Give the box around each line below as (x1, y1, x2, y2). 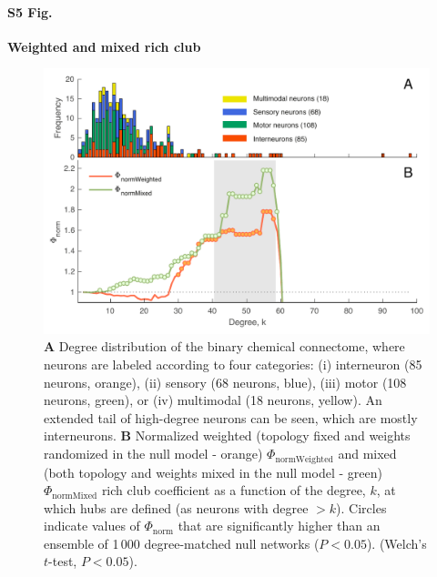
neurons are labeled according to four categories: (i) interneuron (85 (44, 355, 422, 374)
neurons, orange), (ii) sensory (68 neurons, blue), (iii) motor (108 (44, 372, 407, 391)
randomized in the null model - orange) (44, 444, 263, 463)
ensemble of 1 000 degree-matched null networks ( (44, 533, 320, 552)
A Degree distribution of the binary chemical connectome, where (44, 337, 405, 356)
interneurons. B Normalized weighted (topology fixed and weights (44, 426, 411, 445)
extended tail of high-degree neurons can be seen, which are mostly (44, 408, 418, 427)
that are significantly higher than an (178, 516, 381, 535)
